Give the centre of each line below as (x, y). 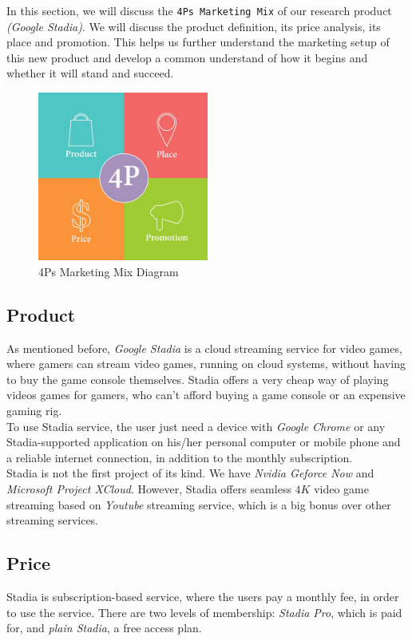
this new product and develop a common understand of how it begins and (187, 57)
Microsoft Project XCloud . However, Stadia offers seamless (149, 489)
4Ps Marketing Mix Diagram (109, 271)
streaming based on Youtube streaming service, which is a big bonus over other (199, 504)
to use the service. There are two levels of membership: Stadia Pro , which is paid (204, 612)
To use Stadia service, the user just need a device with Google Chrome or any (196, 426)
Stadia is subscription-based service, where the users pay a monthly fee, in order (203, 597)
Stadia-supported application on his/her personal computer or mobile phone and (204, 442)
